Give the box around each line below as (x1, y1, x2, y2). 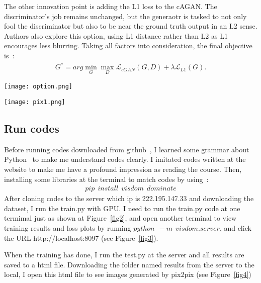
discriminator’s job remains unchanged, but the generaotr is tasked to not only (4, 11, 247, 21)
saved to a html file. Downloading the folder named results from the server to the (4, 259, 254, 269)
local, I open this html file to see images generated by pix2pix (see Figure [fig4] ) (4, 269, 251, 279)
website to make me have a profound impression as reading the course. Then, (4, 164, 242, 174)
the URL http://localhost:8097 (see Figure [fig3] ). (4, 232, 158, 243)
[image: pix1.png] (4, 98, 65, 106)
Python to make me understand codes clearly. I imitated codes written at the (4, 154, 246, 164)
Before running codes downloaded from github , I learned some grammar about (4, 144, 249, 154)
